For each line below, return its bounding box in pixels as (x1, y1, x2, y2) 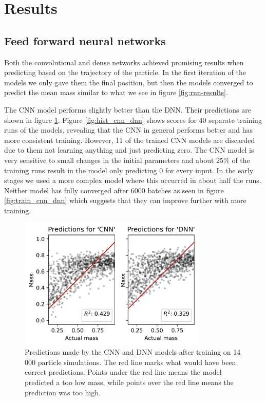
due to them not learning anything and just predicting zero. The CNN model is (4, 144, 254, 155)
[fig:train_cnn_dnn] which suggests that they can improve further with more (4, 195, 246, 206)
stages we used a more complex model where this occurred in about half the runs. (4, 175, 261, 186)
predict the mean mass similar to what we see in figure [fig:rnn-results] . (4, 87, 228, 98)
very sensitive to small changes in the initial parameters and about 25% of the (4, 154, 250, 165)
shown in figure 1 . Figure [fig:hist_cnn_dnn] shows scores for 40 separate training (4, 114, 262, 125)
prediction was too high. (25, 387, 101, 397)
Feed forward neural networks (4, 32, 166, 48)
